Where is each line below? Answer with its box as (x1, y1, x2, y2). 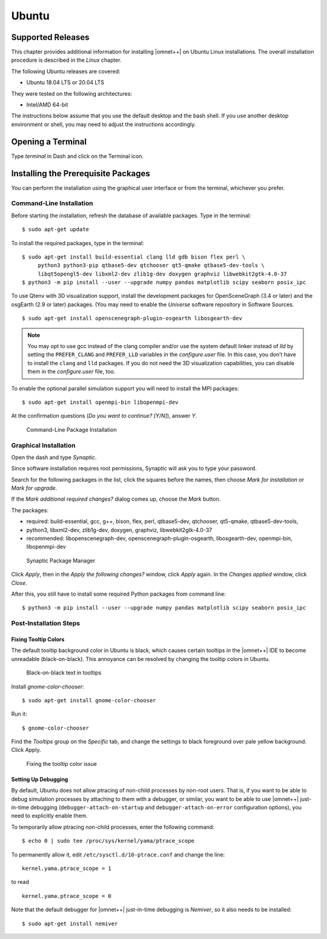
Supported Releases (11, 32, 90, 42)
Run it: (11, 710, 27, 717)
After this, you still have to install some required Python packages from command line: (11, 590, 226, 598)
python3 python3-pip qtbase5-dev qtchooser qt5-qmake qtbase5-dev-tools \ (38, 262, 265, 269)
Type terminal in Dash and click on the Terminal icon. (11, 152, 144, 160)
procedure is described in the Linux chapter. (11, 56, 122, 64)
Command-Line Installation (11, 199, 93, 208)
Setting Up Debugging (11, 776, 68, 783)
